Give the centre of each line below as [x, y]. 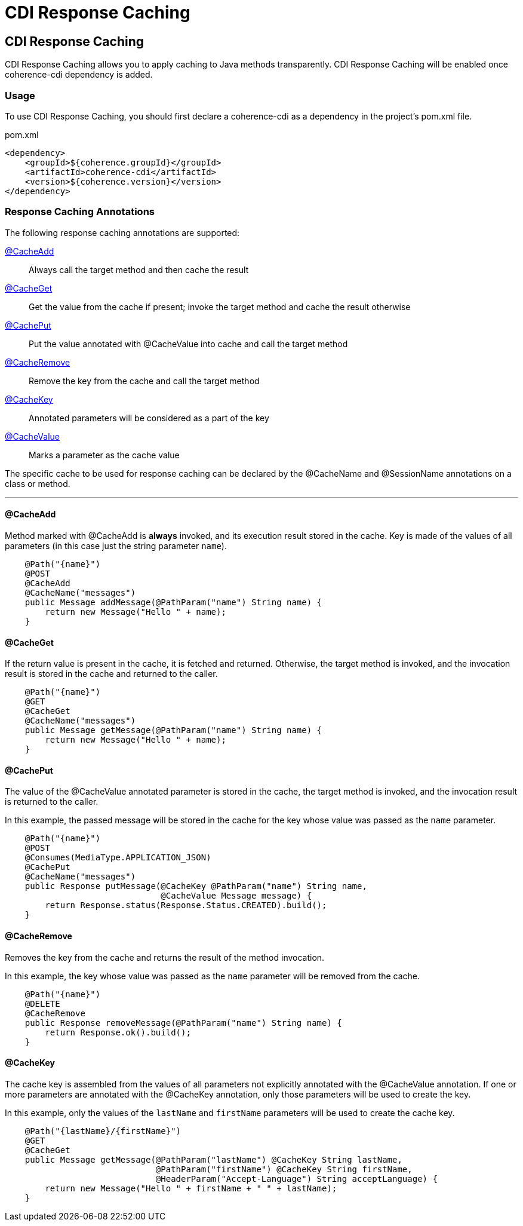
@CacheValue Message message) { [236, 896]
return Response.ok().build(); [118, 1032]
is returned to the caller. [52, 802]
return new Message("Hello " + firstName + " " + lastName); [191, 1188]
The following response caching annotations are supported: [122, 232]
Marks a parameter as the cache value [104, 455]
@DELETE [42, 1003]
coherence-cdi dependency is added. [79, 75]
